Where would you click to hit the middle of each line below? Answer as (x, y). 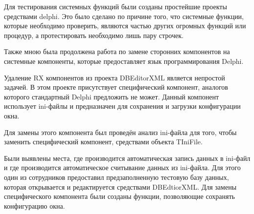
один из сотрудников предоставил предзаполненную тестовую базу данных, (116, 177)
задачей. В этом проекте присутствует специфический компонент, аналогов (116, 87)
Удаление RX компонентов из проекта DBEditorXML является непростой (115, 77)
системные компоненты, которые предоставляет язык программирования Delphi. (124, 61)
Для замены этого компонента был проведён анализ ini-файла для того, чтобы (120, 132)
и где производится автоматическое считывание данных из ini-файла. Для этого (122, 167)
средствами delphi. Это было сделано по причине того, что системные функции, (124, 16)
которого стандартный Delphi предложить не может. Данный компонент (112, 96)
